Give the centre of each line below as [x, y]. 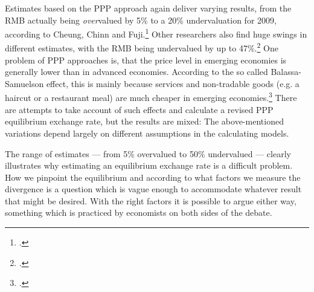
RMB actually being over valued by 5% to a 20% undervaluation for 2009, [141, 20]
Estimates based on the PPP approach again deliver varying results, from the [148, 8]
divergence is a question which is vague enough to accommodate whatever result [153, 189]
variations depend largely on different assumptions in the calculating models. [147, 133]
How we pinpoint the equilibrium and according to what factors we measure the [153, 177]
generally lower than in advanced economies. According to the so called [136, 72]
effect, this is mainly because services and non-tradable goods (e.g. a [173, 83]
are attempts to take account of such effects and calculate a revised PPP [139, 109]
